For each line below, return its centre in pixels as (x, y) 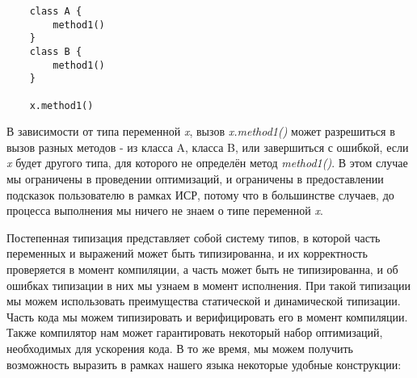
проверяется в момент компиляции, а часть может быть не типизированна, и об (202, 269)
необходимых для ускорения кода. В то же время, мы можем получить (180, 348)
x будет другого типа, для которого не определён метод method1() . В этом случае (207, 163)
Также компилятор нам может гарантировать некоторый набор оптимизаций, (195, 332)
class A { (56, 11)
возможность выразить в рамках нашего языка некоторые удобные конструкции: (204, 364)
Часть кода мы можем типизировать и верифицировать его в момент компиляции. (207, 316)
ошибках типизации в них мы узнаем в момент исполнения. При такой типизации (208, 285)
